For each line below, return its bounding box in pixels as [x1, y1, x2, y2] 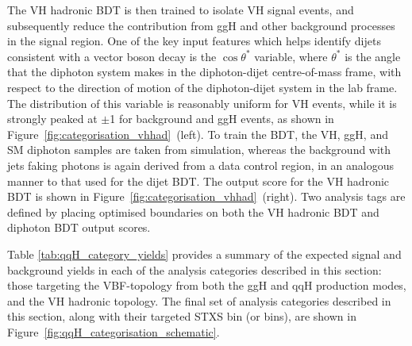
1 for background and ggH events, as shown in [110, 110, 334, 127]
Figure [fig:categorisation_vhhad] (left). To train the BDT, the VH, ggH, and [7, 125, 388, 142]
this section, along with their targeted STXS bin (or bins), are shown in [7, 308, 356, 325]
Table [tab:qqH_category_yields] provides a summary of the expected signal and [7, 245, 402, 262]
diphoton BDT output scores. [7, 219, 151, 236]
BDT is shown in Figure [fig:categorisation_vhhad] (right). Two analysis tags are [7, 188, 406, 205]
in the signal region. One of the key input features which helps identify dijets [7, 33, 381, 49]
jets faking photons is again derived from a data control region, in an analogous [7, 156, 395, 173]
